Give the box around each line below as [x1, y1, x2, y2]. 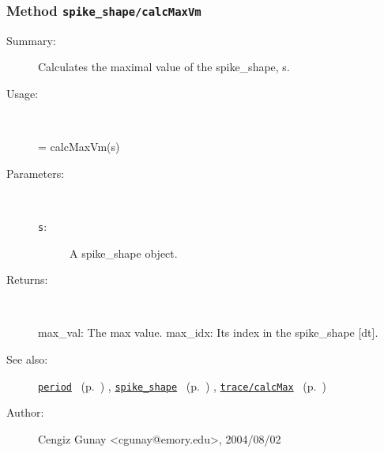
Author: [6, 404, 44, 421]
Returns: [6, 271, 48, 288]
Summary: [6, 32, 56, 48]
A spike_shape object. [70, 244, 178, 261]
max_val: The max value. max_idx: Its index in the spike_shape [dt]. [38, 324, 378, 341]
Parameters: [6, 164, 65, 181]
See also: [6, 350, 48, 367]
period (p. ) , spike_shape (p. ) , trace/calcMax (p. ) [38, 377, 326, 394]
